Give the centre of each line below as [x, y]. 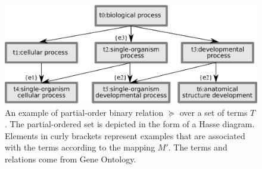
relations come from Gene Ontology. [71, 159]
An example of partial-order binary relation [84, 112]
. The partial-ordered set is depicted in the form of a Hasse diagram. [130, 124]
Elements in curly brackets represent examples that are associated [125, 135]
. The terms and [198, 147]
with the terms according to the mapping [80, 147]
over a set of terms [213, 112]
